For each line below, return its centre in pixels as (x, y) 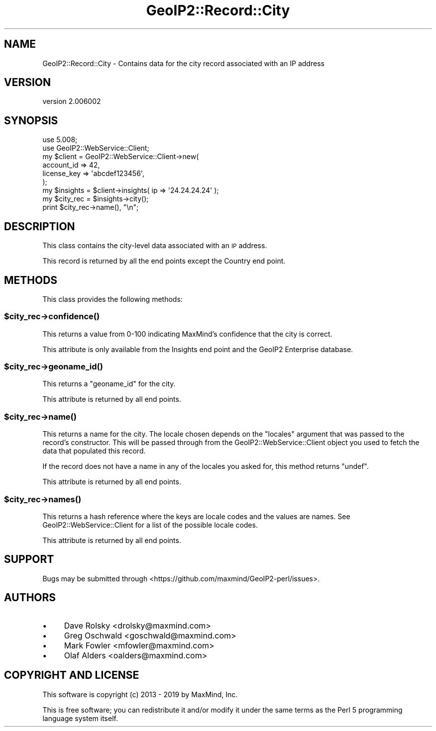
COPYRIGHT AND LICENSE (72, 675)
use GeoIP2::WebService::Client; (96, 148)
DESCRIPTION (40, 226)
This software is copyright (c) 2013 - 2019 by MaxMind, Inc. (140, 694)
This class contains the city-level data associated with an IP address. (155, 246)
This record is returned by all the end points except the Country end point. (164, 261)
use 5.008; (60, 140)
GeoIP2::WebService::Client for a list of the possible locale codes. (150, 525)
